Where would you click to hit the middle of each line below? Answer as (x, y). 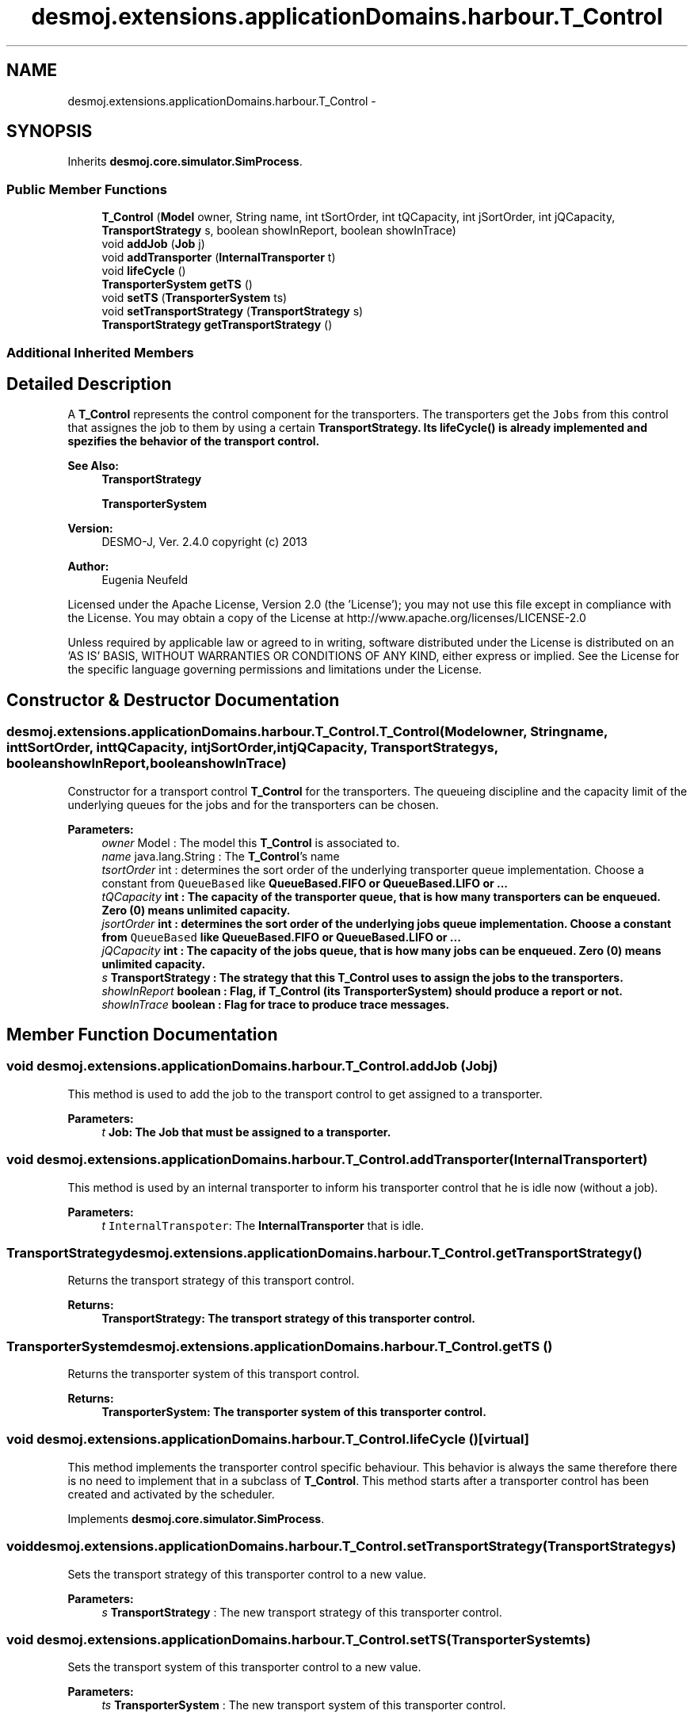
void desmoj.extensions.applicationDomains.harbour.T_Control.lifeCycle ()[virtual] (268, 1439)
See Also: (93, 466)
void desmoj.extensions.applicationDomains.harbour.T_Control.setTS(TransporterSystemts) (299, 1639)
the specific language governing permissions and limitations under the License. (275, 670)
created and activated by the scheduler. (171, 1494)
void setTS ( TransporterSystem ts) (194, 298)
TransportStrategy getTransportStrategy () (217, 325)
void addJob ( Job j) (153, 244)
